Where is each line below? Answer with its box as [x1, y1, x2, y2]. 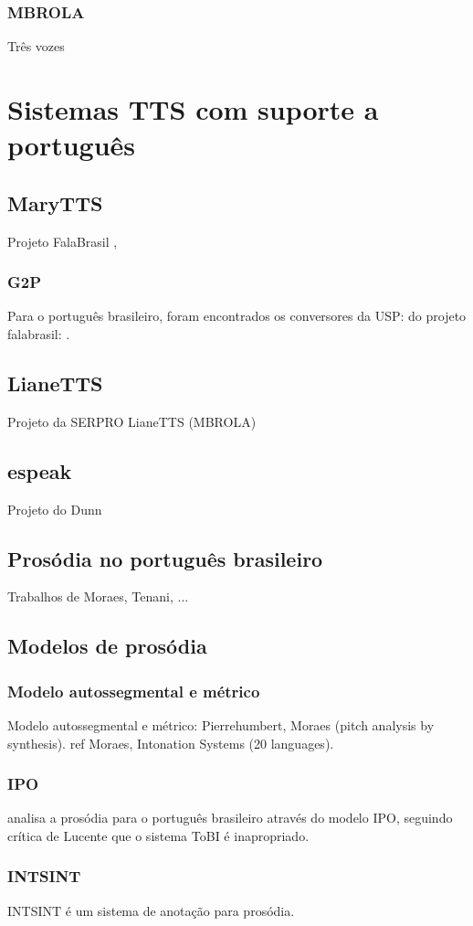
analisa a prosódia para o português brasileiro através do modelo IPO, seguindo [7, 808, 453, 827]
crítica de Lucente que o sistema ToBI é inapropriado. [7, 825, 310, 845]
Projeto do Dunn [7, 499, 102, 518]
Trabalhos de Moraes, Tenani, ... [7, 587, 189, 606]
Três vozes [7, 37, 65, 56]
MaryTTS [7, 188, 103, 217]
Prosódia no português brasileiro [7, 544, 323, 572]
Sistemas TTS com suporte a [7, 90, 379, 127]
